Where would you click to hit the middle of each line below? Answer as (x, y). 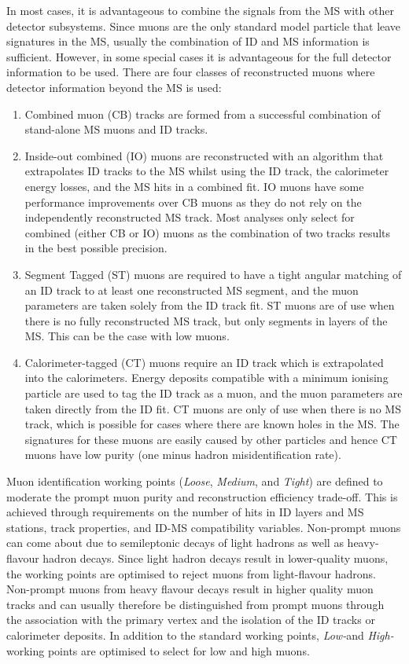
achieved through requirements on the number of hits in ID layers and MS (185, 512)
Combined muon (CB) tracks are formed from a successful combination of (203, 114)
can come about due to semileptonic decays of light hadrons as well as (175, 543)
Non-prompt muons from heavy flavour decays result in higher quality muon (190, 589)
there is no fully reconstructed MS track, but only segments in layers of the (206, 320)
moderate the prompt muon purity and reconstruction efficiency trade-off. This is (202, 496)
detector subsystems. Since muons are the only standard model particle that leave (204, 26)
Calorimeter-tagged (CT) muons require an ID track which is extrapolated (204, 362)
